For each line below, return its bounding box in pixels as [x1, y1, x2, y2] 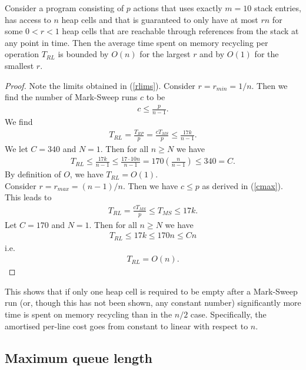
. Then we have [123, 179, 178, 191]
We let [5, 143, 28, 155]
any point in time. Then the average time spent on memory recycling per [5, 36, 268, 48]
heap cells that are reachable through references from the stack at [62, 25, 299, 37]
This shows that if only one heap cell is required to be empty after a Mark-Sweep [5, 285, 298, 297]
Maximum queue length [5, 348, 152, 366]
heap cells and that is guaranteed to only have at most [61, 13, 258, 25]
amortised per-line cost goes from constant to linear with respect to [5, 319, 248, 332]
